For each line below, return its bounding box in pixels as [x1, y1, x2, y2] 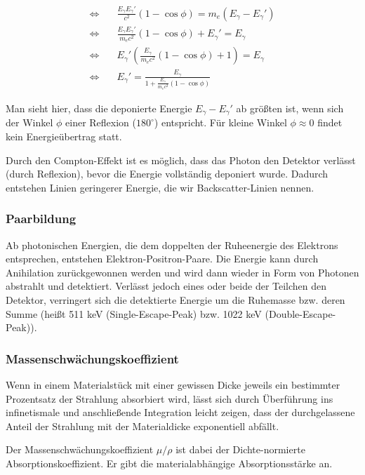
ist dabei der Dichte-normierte [175, 442, 305, 457]
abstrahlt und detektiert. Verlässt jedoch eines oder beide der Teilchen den [6, 279, 327, 293]
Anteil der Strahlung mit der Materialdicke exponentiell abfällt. [6, 418, 279, 433]
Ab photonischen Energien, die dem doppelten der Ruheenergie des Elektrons [6, 237, 338, 252]
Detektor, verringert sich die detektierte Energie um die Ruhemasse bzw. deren [6, 293, 345, 307]
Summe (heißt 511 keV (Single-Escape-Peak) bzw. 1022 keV [6, 306, 262, 321]
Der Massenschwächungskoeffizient [6, 442, 154, 457]
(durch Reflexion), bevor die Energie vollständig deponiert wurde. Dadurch [6, 166, 328, 181]
